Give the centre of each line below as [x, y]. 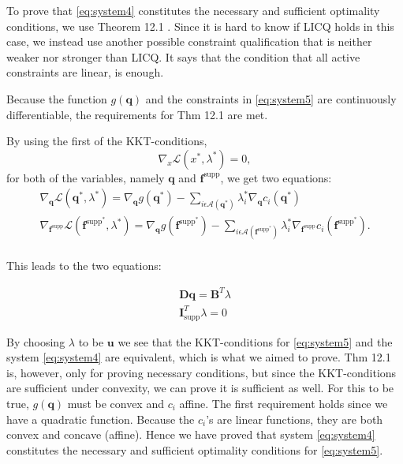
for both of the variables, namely [86, 177]
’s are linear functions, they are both [295, 419]
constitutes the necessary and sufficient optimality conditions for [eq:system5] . [195, 449]
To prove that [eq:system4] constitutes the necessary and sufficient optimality [193, 10]
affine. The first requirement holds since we [284, 403]
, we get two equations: [276, 177]
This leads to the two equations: [84, 266]
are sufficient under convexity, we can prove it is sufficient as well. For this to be [200, 388]
